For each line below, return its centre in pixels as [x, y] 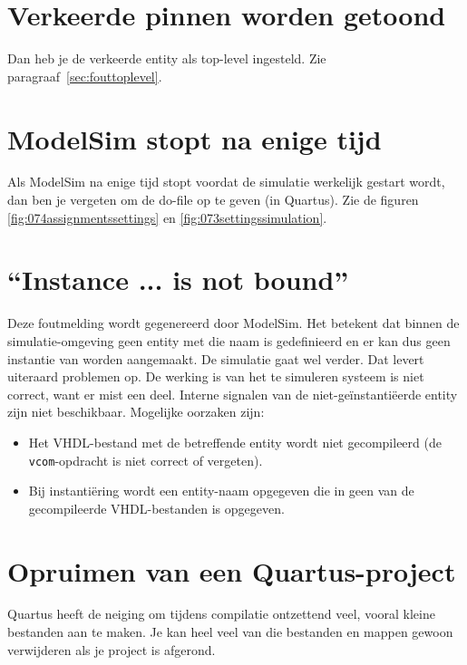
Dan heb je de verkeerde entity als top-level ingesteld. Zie [167, 58]
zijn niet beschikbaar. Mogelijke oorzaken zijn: [136, 412]
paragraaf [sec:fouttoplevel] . [85, 76]
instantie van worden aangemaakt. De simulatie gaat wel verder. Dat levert [216, 358]
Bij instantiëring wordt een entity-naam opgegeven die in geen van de [221, 491]
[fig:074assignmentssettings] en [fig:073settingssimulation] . [167, 217]
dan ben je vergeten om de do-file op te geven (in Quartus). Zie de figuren [213, 200]
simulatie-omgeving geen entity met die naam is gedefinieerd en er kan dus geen [229, 340]
